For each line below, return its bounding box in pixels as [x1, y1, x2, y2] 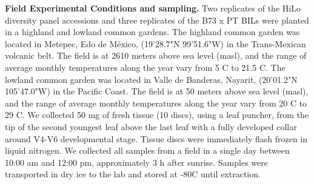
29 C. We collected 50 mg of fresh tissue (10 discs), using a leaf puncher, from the [5, 108, 309, 121]
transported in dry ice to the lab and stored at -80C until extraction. [5, 168, 261, 180]
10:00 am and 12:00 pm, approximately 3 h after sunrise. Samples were [5, 156, 268, 168]
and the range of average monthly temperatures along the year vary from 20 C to [5, 96, 307, 109]
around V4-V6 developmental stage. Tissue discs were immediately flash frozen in [5, 132, 308, 145]
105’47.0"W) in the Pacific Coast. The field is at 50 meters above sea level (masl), [5, 85, 309, 97]
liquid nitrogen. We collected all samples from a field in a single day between [5, 144, 290, 157]
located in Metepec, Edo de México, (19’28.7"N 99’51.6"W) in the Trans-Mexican [5, 37, 306, 50]
